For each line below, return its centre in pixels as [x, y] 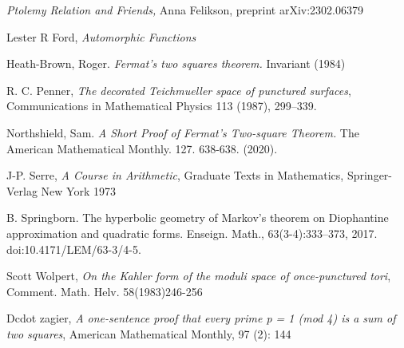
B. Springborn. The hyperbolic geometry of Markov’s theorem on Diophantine [198, 217]
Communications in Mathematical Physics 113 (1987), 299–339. [162, 106]
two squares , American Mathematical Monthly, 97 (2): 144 [149, 333]
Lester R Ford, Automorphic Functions [101, 36]
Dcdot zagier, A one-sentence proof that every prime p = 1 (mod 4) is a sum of [201, 318]
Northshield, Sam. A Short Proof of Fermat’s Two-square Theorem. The [183, 132]
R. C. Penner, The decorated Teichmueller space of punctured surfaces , [179, 90]
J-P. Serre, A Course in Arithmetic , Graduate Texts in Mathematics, [175, 175]
